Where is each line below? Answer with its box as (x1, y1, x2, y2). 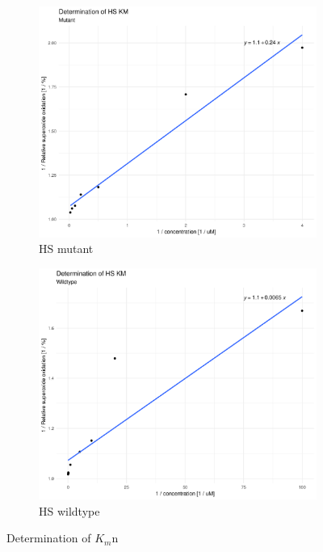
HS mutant (39, 240, 94, 257)
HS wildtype (39, 502, 100, 519)
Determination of (6, 529, 91, 546)
